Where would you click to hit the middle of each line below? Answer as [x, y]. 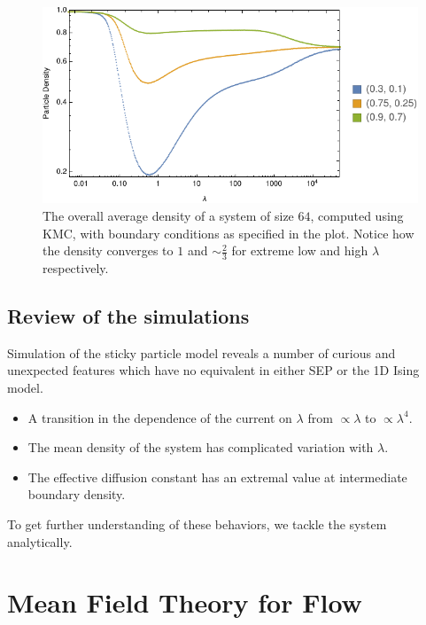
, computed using [357, 215]
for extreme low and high [300, 250]
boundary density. [77, 494]
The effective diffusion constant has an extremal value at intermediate [217, 477]
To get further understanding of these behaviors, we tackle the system [197, 523]
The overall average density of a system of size [168, 215]
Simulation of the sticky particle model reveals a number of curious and [201, 352]
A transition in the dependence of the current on [160, 417]
